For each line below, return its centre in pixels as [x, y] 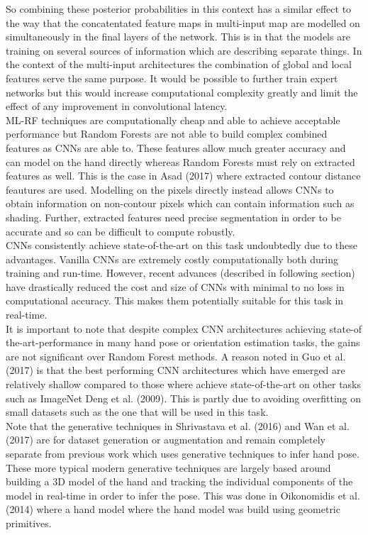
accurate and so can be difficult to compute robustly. [121, 231]
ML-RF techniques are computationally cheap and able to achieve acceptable [173, 120]
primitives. [29, 523]
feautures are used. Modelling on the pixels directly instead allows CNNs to [170, 189]
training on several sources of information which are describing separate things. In [184, 50]
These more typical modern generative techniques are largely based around [168, 467]
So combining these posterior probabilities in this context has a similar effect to [179, 9]
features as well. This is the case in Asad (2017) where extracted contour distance [183, 176]
